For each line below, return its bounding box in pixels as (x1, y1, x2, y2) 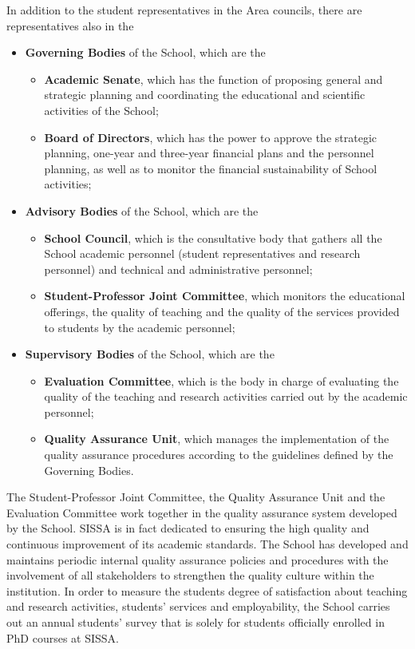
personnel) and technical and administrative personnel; (44, 260, 313, 277)
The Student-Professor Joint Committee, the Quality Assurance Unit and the (6, 489, 385, 505)
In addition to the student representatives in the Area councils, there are (6, 2, 362, 18)
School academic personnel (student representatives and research (44, 245, 361, 262)
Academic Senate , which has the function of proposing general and (44, 70, 383, 87)
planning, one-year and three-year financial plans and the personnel (44, 144, 374, 161)
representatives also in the (6, 17, 134, 34)
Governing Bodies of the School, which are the (25, 44, 266, 61)
